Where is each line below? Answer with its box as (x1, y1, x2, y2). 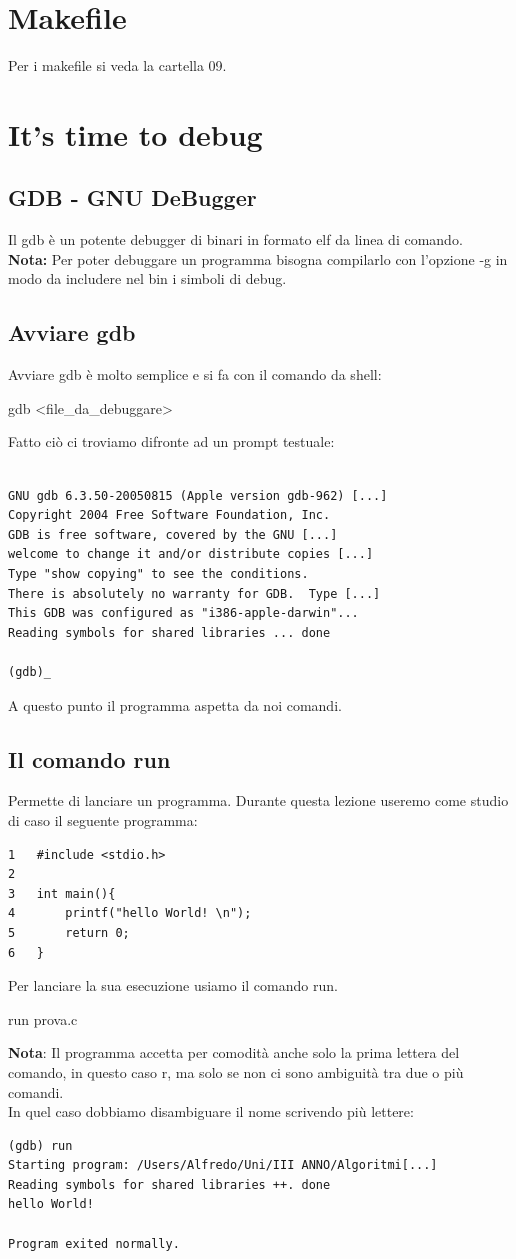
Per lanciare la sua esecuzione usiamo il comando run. (8, 975, 338, 996)
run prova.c (8, 1008, 78, 1029)
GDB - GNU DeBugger (8, 182, 257, 213)
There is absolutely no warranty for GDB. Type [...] (8, 586, 381, 601)
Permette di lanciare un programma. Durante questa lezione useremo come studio (8, 790, 509, 811)
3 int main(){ (8, 886, 116, 901)
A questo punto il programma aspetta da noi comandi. (8, 694, 342, 715)
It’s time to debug (8, 113, 263, 154)
